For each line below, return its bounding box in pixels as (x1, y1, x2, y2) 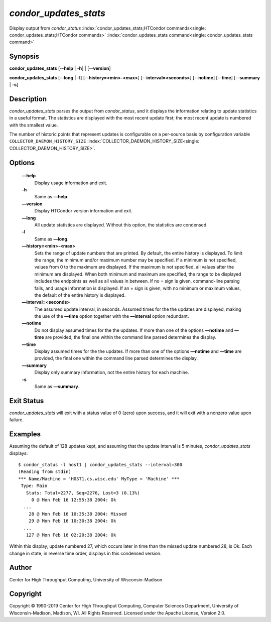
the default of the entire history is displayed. (34, 292, 126, 298)
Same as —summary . (34, 384, 80, 389)
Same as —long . (34, 236, 69, 242)
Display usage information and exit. (34, 180, 107, 186)
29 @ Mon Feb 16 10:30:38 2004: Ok (28, 518, 116, 524)
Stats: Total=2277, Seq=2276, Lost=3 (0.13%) (26, 490, 140, 495)
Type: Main (21, 483, 48, 489)
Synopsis (9, 52, 40, 61)
